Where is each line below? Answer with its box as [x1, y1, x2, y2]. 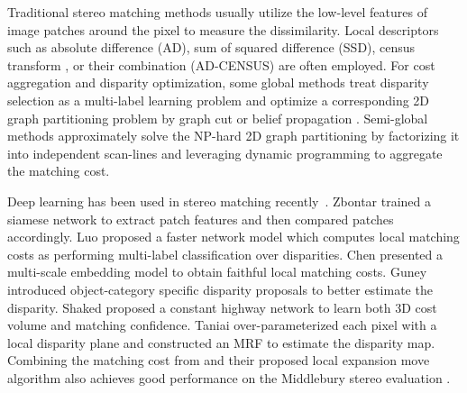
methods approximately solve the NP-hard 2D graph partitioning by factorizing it [7, 126, 460, 145]
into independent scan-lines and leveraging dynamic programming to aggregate [7, 143, 443, 162]
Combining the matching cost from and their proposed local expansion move [7, 351, 430, 370]
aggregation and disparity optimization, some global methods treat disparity [7, 73, 429, 92]
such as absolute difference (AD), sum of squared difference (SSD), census [7, 38, 416, 57]
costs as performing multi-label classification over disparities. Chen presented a [7, 244, 444, 263]
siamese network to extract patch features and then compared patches [7, 209, 394, 228]
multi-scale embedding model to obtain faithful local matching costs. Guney [7, 262, 427, 281]
